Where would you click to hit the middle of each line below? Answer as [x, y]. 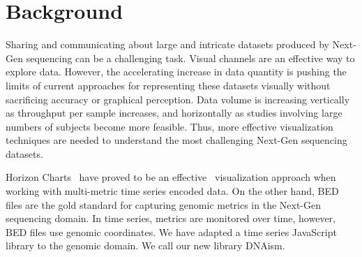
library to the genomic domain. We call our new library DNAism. [145, 245]
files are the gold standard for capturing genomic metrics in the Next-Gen [164, 204]
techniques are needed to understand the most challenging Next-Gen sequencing [176, 140]
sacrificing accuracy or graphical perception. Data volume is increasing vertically [178, 99]
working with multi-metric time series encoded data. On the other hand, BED [172, 191]
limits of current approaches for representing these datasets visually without [168, 85]
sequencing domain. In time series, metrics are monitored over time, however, [171, 218]
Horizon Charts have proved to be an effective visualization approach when [171, 177]
